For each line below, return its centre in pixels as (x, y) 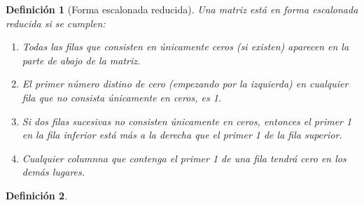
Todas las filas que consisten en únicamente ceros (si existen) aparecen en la (185, 47)
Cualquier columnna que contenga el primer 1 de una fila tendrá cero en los (184, 158)
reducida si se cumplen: (56, 23)
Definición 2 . (37, 195)
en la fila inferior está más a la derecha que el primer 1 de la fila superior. (182, 135)
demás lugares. (54, 172)
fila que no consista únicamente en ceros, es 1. (122, 97)
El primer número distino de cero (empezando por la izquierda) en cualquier (185, 84)
